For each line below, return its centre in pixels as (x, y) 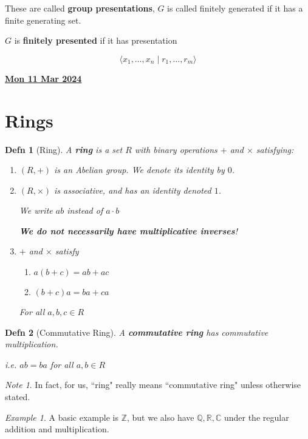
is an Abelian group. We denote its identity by (139, 170)
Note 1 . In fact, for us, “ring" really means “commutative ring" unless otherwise (153, 385)
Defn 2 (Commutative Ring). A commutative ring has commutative (137, 332)
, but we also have (160, 417)
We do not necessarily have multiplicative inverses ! (128, 230)
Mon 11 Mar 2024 (43, 78)
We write (36, 210)
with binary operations (176, 149)
